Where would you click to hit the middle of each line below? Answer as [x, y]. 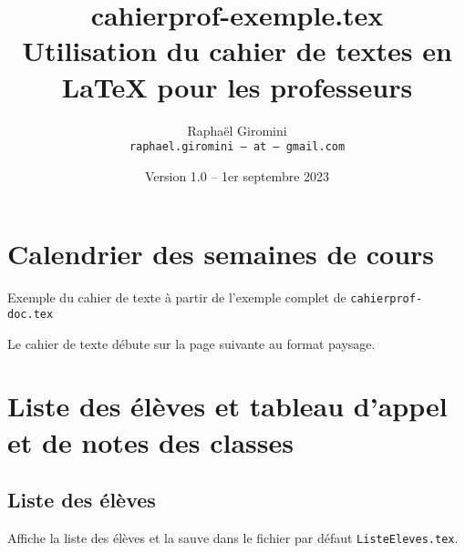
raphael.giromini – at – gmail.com [237, 147]
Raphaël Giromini [237, 130]
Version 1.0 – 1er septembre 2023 [237, 175]
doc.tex [31, 314]
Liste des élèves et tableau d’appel [227, 406]
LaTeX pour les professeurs [237, 86]
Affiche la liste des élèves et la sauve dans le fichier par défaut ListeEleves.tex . [233, 537]
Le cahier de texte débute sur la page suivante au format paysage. [191, 343]
